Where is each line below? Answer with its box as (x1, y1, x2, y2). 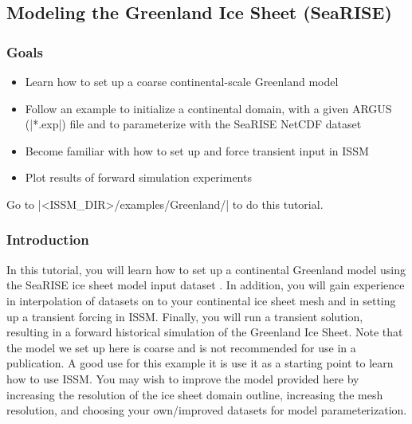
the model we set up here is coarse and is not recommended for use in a (6, 339, 356, 355)
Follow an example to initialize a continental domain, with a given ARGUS (25, 100, 392, 116)
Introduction (6, 230, 89, 249)
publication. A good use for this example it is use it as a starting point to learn (6, 355, 394, 371)
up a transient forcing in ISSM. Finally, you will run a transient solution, (6, 308, 363, 324)
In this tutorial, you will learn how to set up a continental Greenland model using (6, 261, 406, 277)
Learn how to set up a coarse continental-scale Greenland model (25, 73, 339, 89)
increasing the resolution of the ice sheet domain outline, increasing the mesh (6, 386, 383, 402)
